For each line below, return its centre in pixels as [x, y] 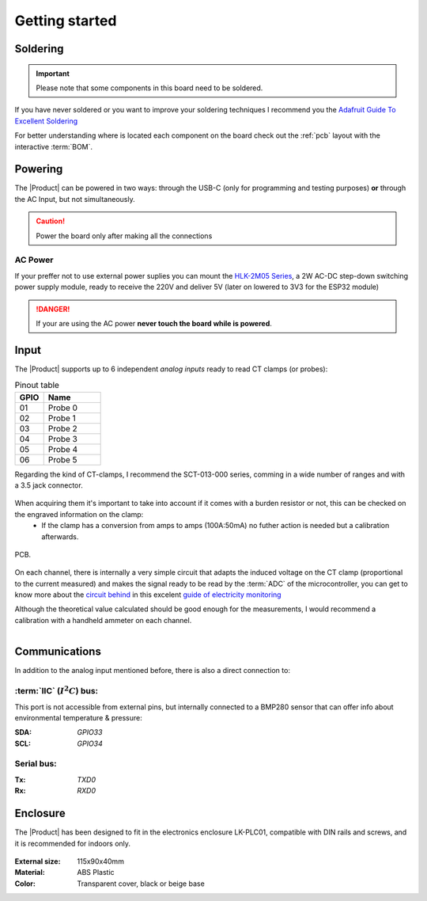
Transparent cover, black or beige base [141, 884]
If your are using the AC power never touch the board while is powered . [154, 323]
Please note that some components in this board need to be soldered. [149, 88]
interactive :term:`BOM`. [54, 146]
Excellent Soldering [46, 121]
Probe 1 [62, 418]
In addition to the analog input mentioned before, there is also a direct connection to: [152, 671]
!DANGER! [53, 309]
